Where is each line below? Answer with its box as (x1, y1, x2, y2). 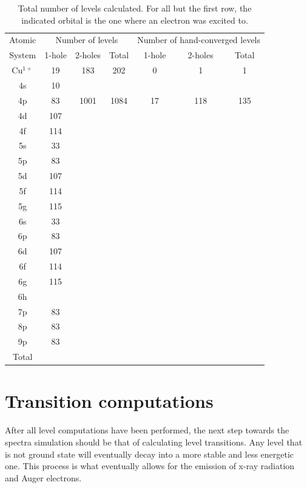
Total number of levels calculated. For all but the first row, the (18, 2, 252, 14)
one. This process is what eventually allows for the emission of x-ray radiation (5, 459, 295, 472)
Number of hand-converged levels (137, 33, 261, 46)
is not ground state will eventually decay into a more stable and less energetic (5, 447, 294, 460)
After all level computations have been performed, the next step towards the (5, 424, 289, 436)
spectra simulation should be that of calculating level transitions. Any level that (5, 435, 303, 448)
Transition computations (5, 388, 214, 413)
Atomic (9, 33, 36, 46)
